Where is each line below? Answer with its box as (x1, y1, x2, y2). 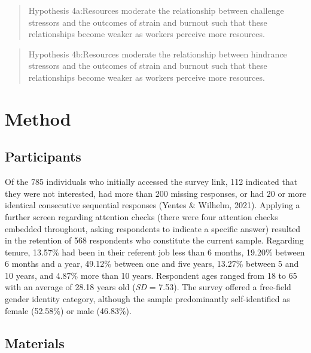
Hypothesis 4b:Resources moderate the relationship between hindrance (28, 47, 287, 60)
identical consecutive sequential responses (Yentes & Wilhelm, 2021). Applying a (5, 199, 300, 211)
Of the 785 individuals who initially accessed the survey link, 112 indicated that (5, 175, 298, 188)
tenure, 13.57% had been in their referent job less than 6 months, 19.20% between (5, 245, 305, 258)
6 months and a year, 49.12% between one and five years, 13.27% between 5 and (5, 257, 299, 270)
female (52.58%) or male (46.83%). (5, 304, 132, 317)
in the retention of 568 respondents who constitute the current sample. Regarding (5, 234, 304, 247)
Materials (5, 333, 65, 352)
